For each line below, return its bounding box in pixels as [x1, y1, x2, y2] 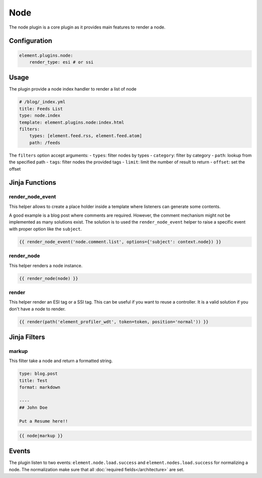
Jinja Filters [9, 333, 46, 341]
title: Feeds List [19, 106, 63, 112]
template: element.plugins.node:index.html [19, 119, 125, 125]
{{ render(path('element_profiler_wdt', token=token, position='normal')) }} [19, 319, 209, 324]
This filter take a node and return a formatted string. [9, 358, 113, 364]
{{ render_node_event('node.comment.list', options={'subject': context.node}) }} [19, 239, 222, 244]
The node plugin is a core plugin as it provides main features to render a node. [9, 24, 166, 30]
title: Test [19, 378, 48, 383]
